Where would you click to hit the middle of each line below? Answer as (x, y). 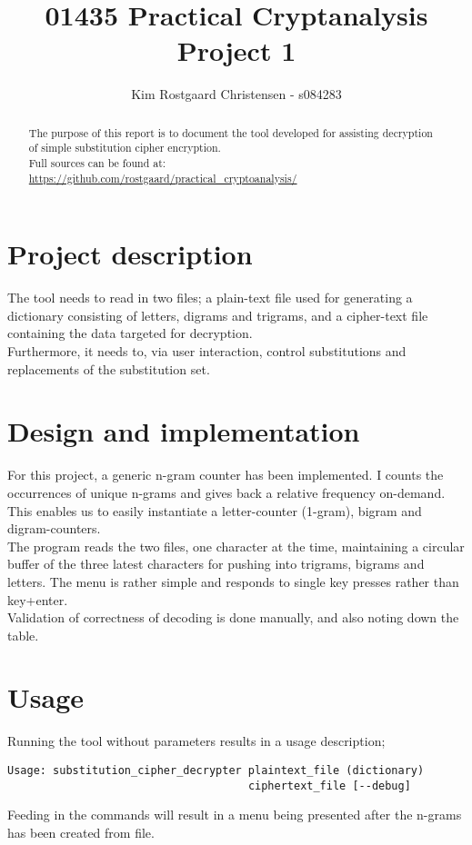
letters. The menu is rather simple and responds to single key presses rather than (233, 581)
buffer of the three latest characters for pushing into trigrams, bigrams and (216, 564)
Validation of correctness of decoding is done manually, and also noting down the (233, 617)
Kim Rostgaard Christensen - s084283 (236, 94)
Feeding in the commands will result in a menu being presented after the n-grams (235, 815)
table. (23, 635)
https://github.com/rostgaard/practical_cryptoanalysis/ (163, 178)
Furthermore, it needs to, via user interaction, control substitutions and (207, 351)
